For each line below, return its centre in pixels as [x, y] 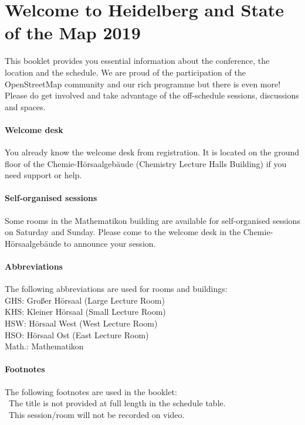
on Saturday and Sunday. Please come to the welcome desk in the [123, 232]
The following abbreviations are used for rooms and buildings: [116, 289]
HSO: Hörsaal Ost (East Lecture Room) [77, 334]
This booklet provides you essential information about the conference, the [137, 61]
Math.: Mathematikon [44, 346]
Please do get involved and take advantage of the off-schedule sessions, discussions [152, 95]
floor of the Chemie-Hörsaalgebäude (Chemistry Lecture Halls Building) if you [146, 163]
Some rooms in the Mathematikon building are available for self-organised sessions [152, 220]
